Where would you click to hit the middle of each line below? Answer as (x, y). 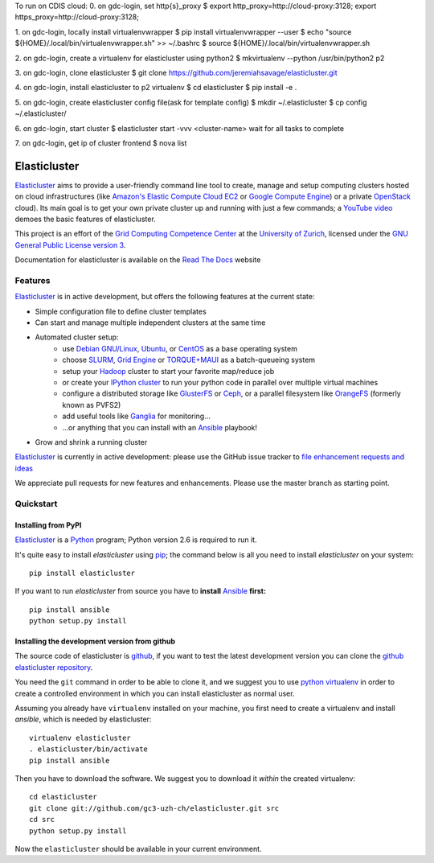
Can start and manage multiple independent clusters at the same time (150, 323)
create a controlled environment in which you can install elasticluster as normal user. (155, 693)
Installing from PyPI (48, 525)
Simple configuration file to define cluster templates (121, 311)
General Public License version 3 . (70, 245)
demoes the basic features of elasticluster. (85, 219)
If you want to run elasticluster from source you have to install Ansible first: (141, 591)
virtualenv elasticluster (80, 738)
